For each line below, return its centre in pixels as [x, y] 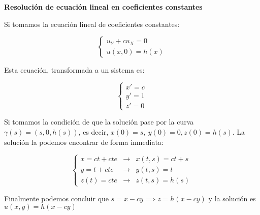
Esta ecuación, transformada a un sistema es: [74, 70]
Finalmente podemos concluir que [57, 198]
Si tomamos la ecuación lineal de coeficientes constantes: [92, 24]
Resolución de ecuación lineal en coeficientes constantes [103, 7]
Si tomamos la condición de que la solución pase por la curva [99, 122]
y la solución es [232, 198]
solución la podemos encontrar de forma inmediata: [84, 142]
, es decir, [93, 131]
